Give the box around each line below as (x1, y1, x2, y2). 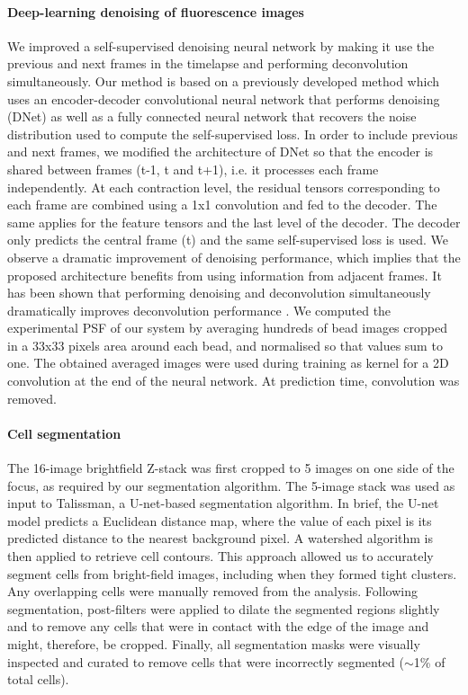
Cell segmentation (7, 423, 121, 442)
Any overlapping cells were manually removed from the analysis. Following (7, 582, 418, 601)
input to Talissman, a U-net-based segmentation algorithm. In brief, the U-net (7, 494, 439, 512)
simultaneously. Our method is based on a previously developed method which (7, 71, 440, 90)
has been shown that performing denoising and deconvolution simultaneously (7, 283, 431, 302)
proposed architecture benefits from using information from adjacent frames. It (7, 265, 442, 284)
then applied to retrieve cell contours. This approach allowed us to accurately (7, 547, 434, 566)
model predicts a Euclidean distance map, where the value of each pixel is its (7, 511, 432, 530)
